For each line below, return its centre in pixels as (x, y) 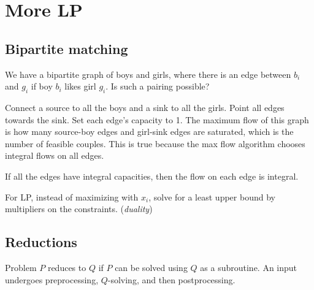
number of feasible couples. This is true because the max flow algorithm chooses (155, 143)
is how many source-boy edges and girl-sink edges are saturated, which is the (149, 132)
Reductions (41, 242)
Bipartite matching (67, 48)
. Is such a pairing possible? (158, 86)
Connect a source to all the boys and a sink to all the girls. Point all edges (145, 107)
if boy (42, 86)
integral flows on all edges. (55, 155)
